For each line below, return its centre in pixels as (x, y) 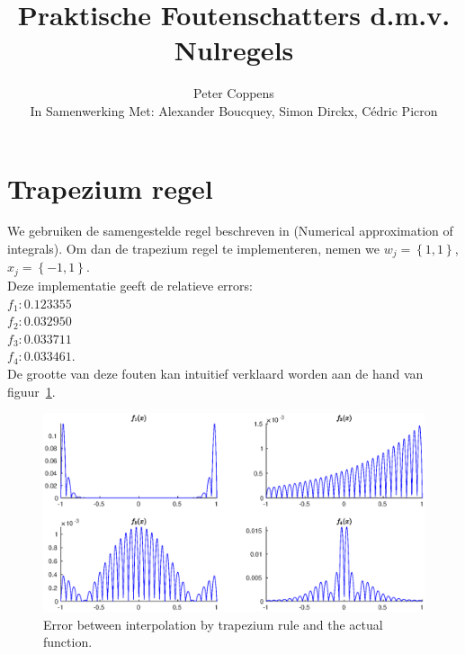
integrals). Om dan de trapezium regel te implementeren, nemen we (193, 249)
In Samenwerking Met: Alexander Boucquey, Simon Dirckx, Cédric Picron (234, 110)
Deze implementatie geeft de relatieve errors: (130, 285)
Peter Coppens (234, 93)
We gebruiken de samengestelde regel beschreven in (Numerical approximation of (230, 231)
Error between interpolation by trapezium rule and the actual (213, 624)
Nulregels (234, 50)
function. (68, 642)
